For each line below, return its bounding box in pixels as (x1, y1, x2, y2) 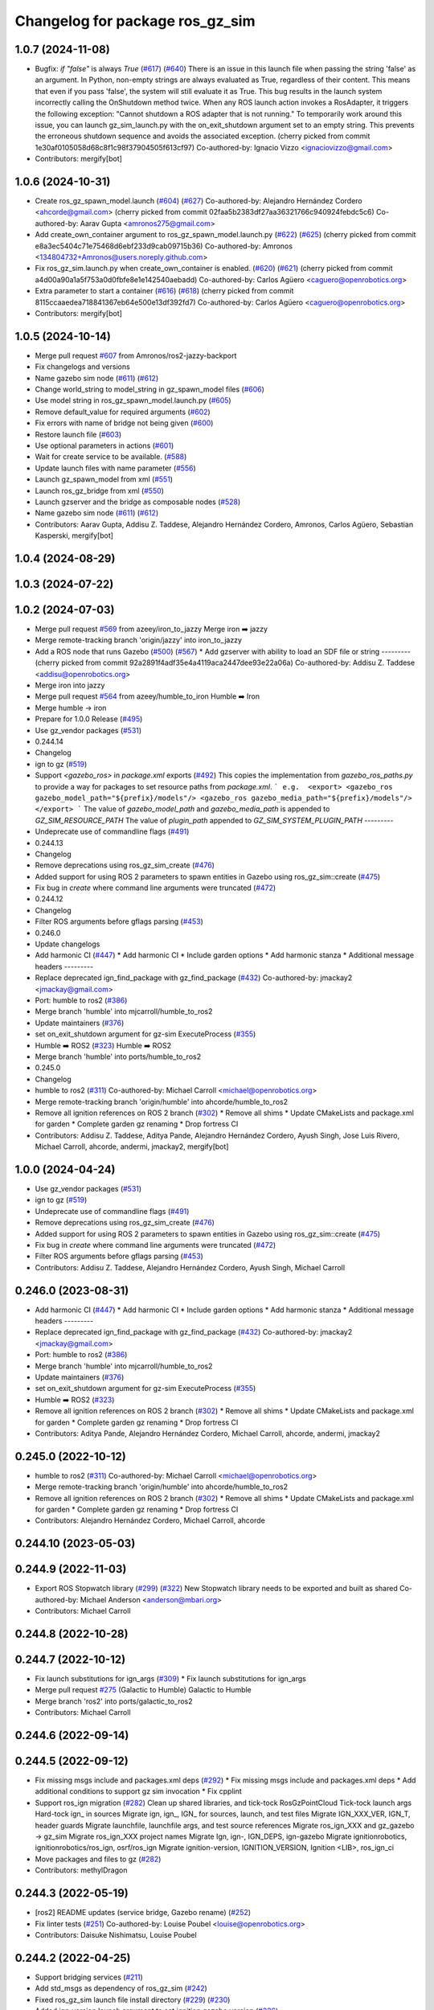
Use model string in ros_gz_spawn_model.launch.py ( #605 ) (35, 396, 232, 405)
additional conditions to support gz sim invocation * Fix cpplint (35, 1786, 243, 1796)
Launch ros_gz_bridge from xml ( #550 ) (35, 486, 165, 495)
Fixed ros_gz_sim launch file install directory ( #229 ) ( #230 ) (35, 1995, 231, 2004)
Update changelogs (35, 939, 100, 949)
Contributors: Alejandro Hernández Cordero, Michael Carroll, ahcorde (35, 1516, 265, 1525)
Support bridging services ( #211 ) (35, 1972, 144, 1982)
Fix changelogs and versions (35, 362, 130, 371)
